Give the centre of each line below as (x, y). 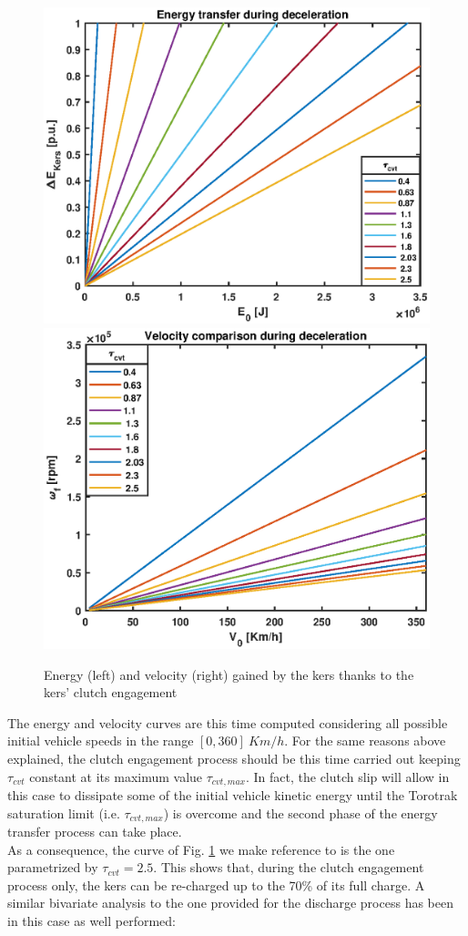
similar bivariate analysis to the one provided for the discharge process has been (230, 903)
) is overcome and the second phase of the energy (300, 813)
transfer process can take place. (95, 831)
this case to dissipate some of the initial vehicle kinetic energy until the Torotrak (233, 794)
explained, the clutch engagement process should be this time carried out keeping (234, 758)
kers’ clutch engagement (111, 692)
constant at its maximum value (116, 776)
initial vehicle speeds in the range (101, 741)
